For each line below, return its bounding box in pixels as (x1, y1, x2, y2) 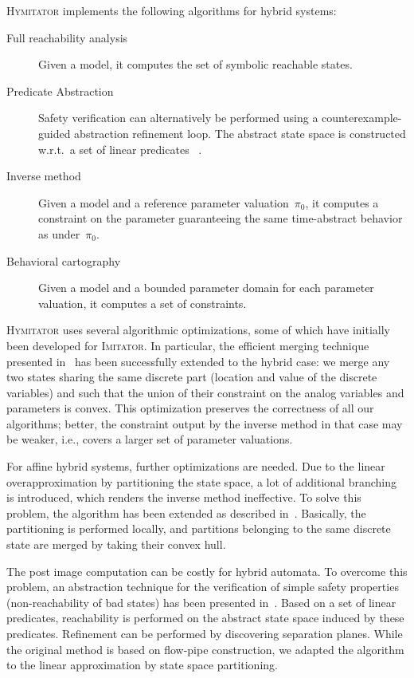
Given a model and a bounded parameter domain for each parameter (38, 279, 374, 296)
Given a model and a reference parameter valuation (38, 194, 289, 211)
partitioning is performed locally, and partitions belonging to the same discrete (6, 520, 391, 537)
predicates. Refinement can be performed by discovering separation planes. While (6, 625, 403, 641)
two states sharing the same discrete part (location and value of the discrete (6, 369, 377, 385)
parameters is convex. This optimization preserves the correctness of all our (6, 400, 374, 416)
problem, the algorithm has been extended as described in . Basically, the (6, 504, 366, 521)
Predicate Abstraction (6, 82, 114, 99)
